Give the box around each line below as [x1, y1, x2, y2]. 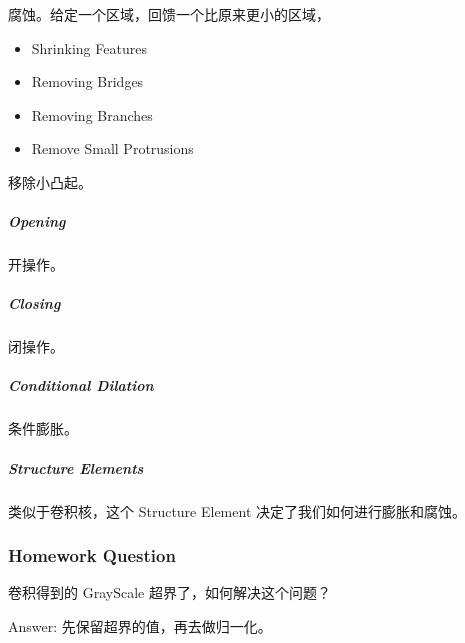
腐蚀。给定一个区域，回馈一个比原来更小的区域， [8, 4, 330, 24]
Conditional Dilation [8, 375, 154, 396]
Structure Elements [8, 457, 144, 478]
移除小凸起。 [8, 171, 92, 192]
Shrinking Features [31, 37, 147, 58]
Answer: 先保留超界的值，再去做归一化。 [8, 616, 272, 636]
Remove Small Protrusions [31, 138, 194, 159]
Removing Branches [31, 104, 153, 125]
